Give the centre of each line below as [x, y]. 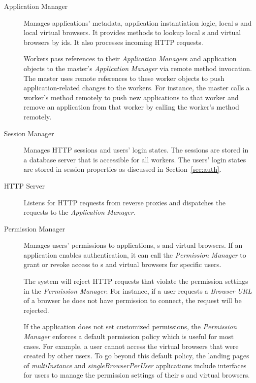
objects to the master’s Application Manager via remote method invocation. [138, 68]
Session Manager [29, 133]
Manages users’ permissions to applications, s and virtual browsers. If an [133, 245]
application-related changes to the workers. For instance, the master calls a [137, 88]
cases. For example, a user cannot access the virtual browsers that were [131, 346]
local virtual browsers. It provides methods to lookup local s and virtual [132, 32]
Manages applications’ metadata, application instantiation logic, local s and [138, 22]
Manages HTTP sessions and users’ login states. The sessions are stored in [136, 150]
